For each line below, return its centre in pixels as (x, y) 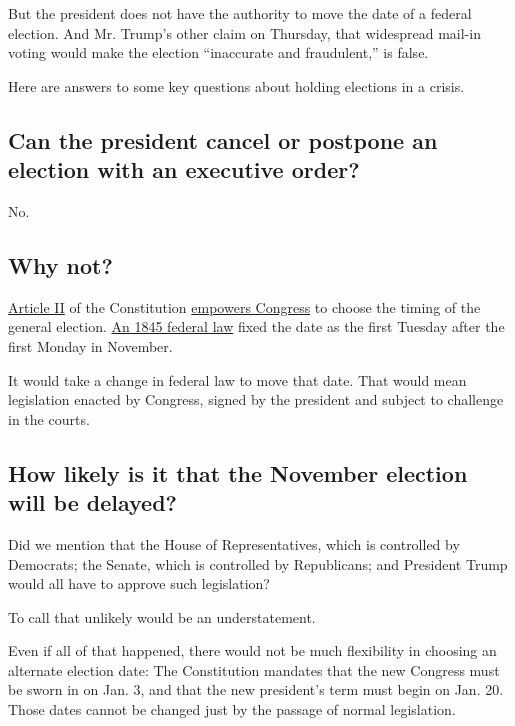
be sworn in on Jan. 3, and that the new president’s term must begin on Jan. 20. (256, 689)
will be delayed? (93, 502)
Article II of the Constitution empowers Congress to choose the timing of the (244, 306)
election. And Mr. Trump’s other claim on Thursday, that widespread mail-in (244, 32)
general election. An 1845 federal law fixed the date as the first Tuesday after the (256, 326)
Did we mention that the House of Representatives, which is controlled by (234, 543)
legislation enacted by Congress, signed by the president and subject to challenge (256, 399)
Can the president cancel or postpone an (223, 139)
